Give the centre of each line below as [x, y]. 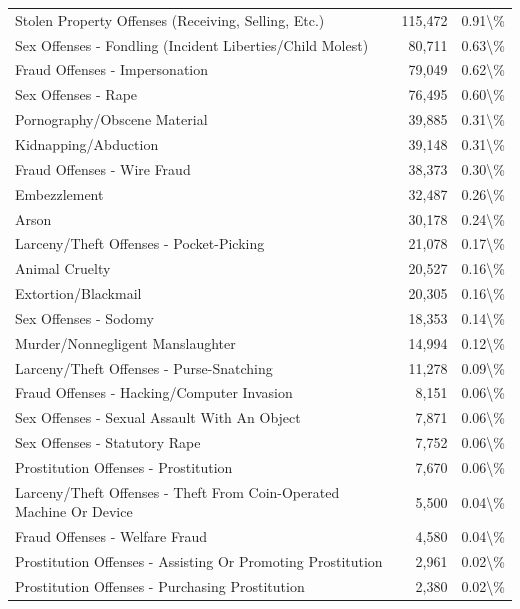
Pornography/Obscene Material [111, 119]
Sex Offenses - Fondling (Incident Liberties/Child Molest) [192, 44]
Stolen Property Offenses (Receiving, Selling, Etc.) [170, 19]
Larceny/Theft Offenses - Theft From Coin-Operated [177, 491]
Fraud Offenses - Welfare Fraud [111, 536]
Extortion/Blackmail [78, 293]
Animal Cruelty [63, 268]
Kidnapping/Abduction [87, 143]
